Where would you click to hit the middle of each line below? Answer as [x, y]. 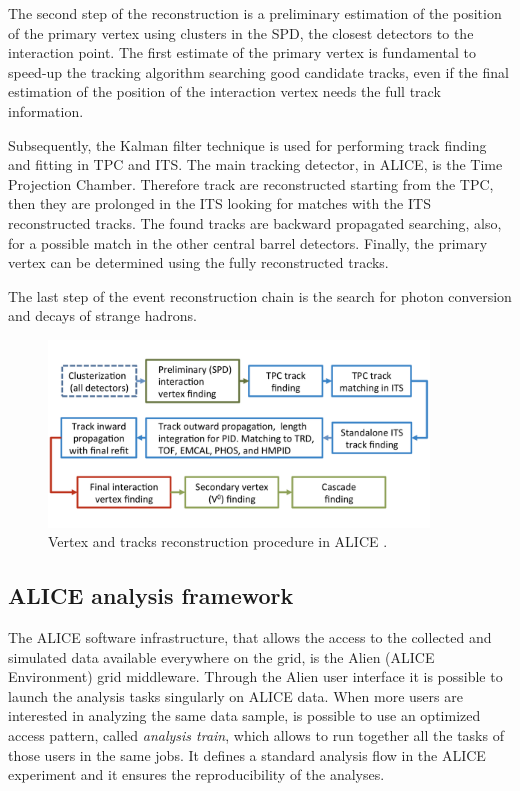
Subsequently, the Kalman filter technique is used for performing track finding [247, 144]
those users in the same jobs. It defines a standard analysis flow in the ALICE [247, 754]
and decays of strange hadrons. [102, 315]
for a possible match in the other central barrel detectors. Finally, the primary [248, 242]
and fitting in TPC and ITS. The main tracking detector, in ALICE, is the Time [255, 164]
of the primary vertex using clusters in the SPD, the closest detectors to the [241, 32]
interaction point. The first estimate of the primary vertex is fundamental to [242, 52]
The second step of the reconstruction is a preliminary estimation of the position [255, 13]
